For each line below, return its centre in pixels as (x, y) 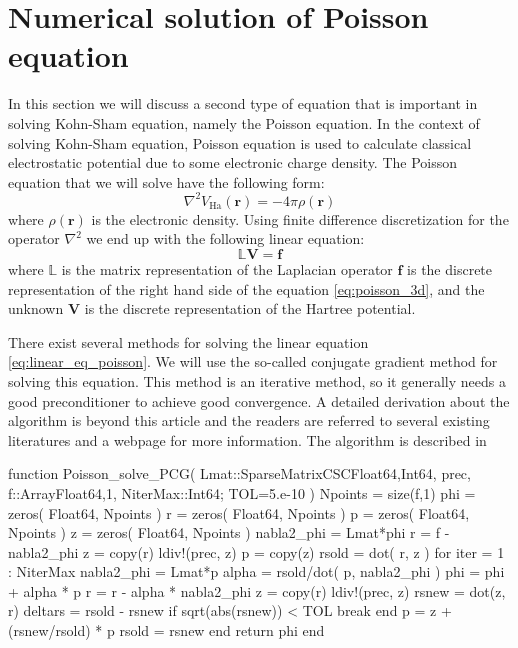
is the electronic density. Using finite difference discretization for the (300, 218)
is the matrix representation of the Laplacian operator (227, 268)
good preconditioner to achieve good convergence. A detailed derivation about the (259, 400)
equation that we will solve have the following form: (166, 181)
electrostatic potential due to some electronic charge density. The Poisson (233, 162)
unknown (36, 308)
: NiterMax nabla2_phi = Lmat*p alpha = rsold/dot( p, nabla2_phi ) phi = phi (256, 571)
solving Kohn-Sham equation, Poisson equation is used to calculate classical (240, 142)
